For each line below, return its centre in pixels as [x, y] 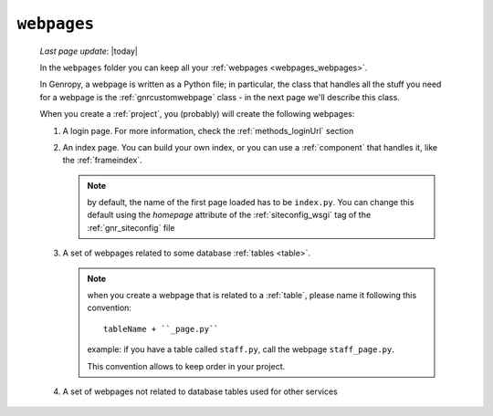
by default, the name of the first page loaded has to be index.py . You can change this [251, 203]
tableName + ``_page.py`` [161, 329]
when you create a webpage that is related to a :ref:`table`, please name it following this [252, 296]
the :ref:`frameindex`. [102, 161]
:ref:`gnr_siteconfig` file [131, 227]
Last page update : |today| [89, 51]
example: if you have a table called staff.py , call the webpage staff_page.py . [241, 349]
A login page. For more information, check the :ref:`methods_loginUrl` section [208, 130]
